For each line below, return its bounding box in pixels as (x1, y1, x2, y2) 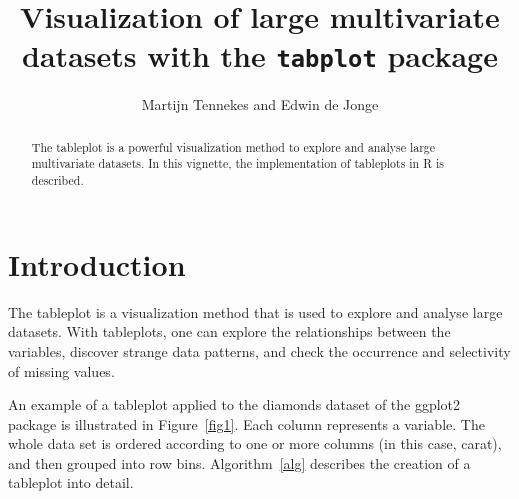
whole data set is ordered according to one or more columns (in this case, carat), (8, 433, 502, 454)
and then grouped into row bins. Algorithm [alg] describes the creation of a (8, 452, 471, 473)
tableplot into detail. (8, 472, 134, 493)
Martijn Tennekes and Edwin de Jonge (141, 94, 379, 115)
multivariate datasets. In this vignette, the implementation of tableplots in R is (31, 155, 444, 172)
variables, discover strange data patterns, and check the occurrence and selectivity (8, 340, 511, 361)
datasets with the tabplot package (22, 35, 498, 76)
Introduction (8, 243, 186, 284)
